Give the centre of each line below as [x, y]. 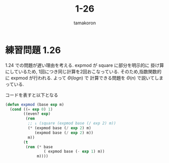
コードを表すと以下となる [32, 95]
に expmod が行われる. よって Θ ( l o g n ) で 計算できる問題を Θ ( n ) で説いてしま [84, 78]
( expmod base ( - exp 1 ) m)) [74, 152]
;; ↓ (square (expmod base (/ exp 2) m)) [72, 124]
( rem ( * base [39, 147]
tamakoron [85, 23]
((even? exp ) [37, 114]
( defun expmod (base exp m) [35, 104]
